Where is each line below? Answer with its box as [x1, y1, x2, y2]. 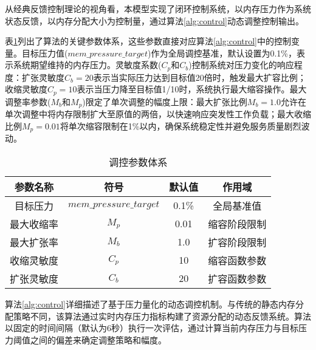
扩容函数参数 [208, 271, 267, 286]
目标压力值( [21, 46, 68, 59]
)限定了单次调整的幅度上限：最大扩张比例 [82, 95, 247, 108]
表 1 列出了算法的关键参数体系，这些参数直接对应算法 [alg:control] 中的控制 [5, 35, 292, 47]
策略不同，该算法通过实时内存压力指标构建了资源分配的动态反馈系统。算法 [13, 309, 311, 322]
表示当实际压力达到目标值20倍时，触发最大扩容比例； [93, 70, 306, 83]
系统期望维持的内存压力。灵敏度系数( [13, 58, 162, 71]
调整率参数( [5, 95, 51, 108]
